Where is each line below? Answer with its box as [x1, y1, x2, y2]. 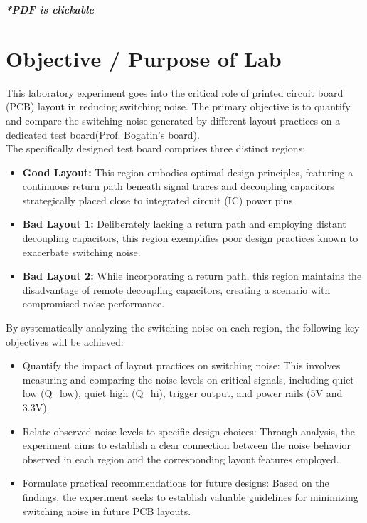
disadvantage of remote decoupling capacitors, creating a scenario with [22, 282, 331, 297]
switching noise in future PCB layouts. [22, 503, 191, 518]
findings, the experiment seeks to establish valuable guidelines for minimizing [22, 489, 358, 504]
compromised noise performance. [22, 296, 165, 311]
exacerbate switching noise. [22, 244, 141, 259]
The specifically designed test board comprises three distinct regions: [6, 141, 306, 156]
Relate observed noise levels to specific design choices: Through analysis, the [22, 423, 355, 438]
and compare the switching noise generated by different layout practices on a [6, 112, 341, 127]
